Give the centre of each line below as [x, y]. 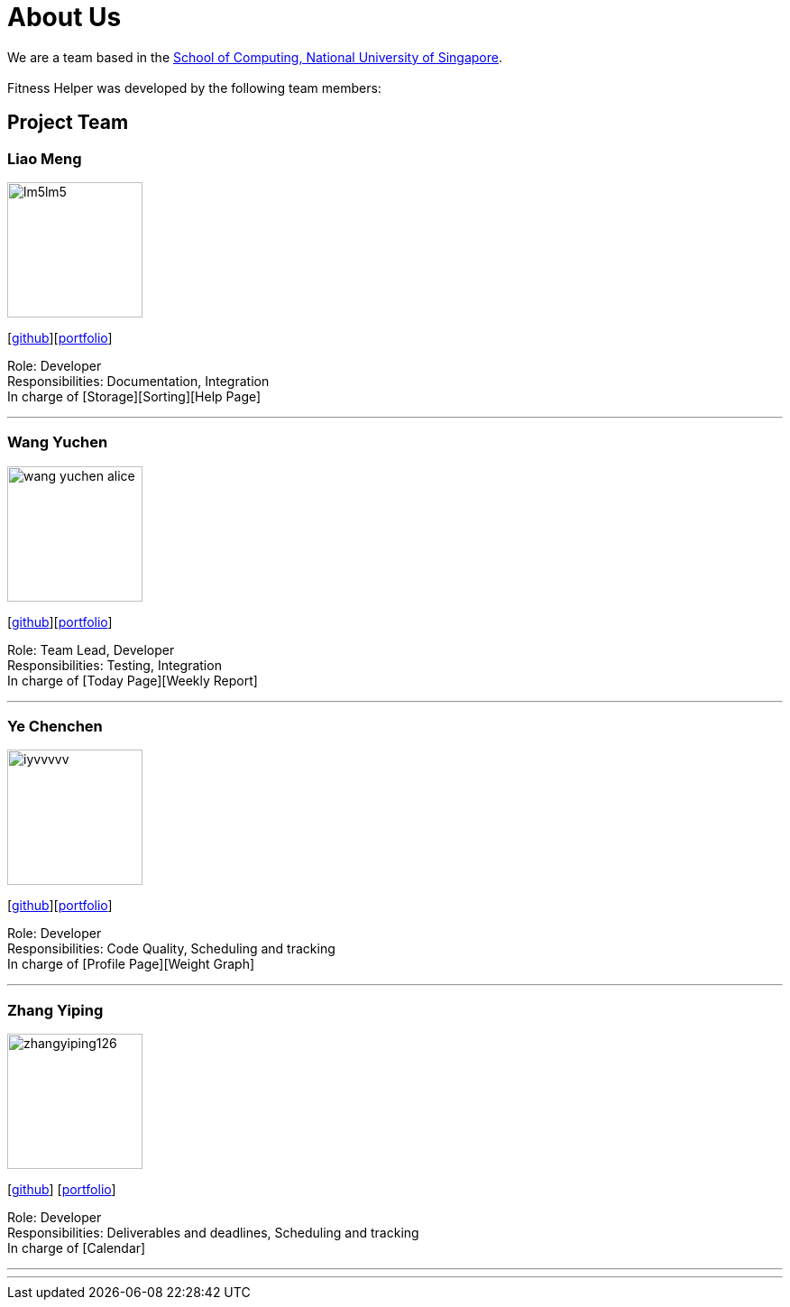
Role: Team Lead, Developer [91, 649]
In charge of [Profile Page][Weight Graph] [131, 964]
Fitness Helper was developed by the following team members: [194, 87]
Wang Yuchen [58, 442]
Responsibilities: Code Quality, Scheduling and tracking [171, 949]
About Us [64, 17]
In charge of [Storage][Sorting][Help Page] [134, 396]
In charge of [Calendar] [77, 1248]
